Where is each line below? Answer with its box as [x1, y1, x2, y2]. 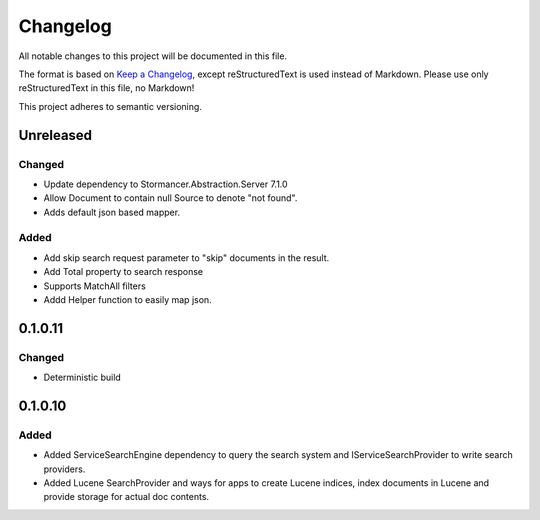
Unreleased [18, 126, 93, 144]
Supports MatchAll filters [43, 280, 147, 292]
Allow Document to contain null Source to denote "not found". [43, 192, 298, 204]
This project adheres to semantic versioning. [18, 100, 202, 112]
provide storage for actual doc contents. [43, 491, 210, 503]
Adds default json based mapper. [43, 206, 180, 218]
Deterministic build [43, 371, 122, 384]
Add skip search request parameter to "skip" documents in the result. [43, 251, 330, 264]
